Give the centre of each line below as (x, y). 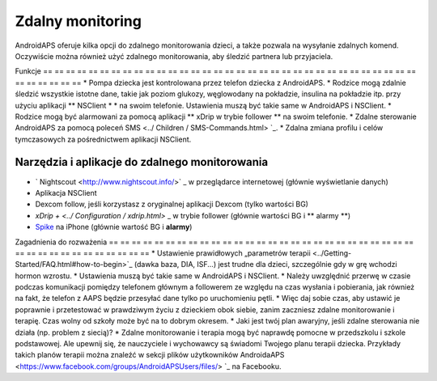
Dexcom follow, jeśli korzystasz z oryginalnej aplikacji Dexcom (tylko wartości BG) (172, 204)
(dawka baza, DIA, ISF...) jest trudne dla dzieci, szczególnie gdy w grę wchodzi (265, 265)
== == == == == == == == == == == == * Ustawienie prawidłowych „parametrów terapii (163, 253)
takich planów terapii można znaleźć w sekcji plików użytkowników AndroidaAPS (150, 355)
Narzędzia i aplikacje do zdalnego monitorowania (142, 162)
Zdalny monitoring (78, 21)
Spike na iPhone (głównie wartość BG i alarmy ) (114, 227)
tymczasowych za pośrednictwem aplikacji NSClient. (103, 139)
